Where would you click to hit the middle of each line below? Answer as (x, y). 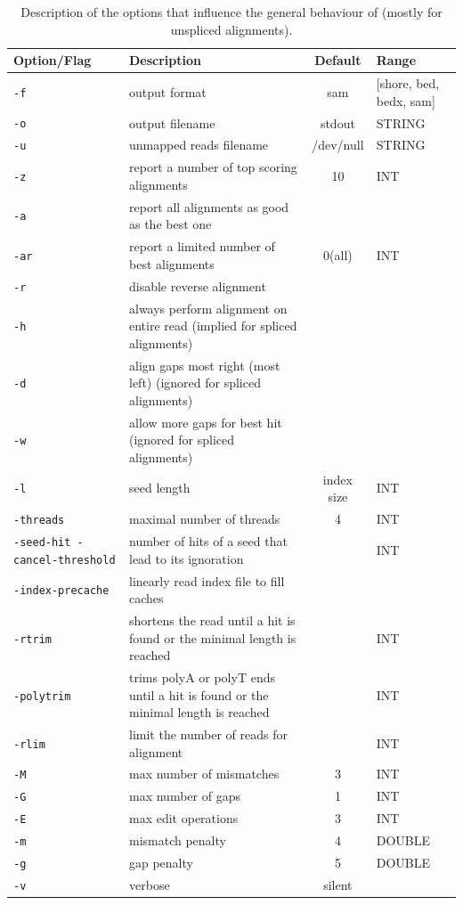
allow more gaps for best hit (206, 422)
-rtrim (32, 639)
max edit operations (184, 818)
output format (168, 91)
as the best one (171, 224)
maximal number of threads (205, 519)
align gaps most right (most (205, 365)
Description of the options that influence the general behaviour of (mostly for (231, 12)
